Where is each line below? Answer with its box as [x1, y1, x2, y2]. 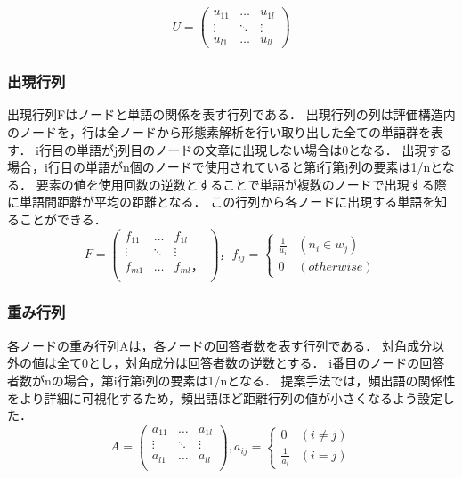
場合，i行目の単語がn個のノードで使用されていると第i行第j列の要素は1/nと [7, 158, 442, 176]
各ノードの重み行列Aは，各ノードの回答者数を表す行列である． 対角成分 [7, 336, 433, 354]
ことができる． [19, 209, 107, 228]
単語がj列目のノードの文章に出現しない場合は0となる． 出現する [76, 140, 452, 158]
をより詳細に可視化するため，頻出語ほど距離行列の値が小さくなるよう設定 [7, 388, 443, 407]
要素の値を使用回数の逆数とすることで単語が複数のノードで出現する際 [36, 174, 447, 193]
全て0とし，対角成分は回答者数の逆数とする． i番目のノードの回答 [56, 353, 445, 372]
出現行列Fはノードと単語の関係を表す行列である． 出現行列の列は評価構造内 [7, 105, 456, 124]
